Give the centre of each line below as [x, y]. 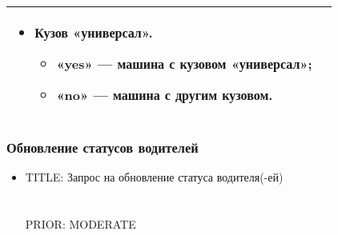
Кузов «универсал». [94, 32]
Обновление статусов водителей [103, 147]
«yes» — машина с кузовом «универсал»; [184, 64]
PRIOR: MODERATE [80, 224]
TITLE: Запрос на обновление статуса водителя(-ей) [154, 177]
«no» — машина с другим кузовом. [165, 95]
